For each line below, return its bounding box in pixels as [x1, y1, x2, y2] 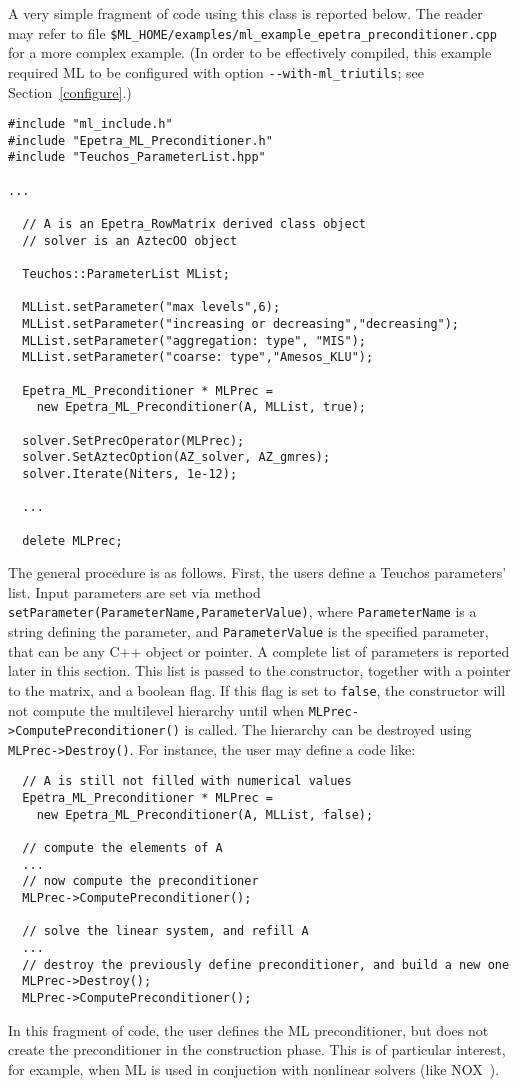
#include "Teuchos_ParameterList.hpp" [8, 150, 266, 165]
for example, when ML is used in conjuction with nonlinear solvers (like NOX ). [8, 1058, 500, 1079]
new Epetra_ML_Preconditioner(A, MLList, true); [36, 400, 366, 415]
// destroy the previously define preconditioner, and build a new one [22, 957, 510, 972]
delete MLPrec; [22, 533, 123, 548]
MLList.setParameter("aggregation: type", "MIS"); [22, 333, 366, 348]
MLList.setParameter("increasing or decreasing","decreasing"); [22, 316, 460, 331]
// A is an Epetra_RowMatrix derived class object [22, 217, 366, 232]
